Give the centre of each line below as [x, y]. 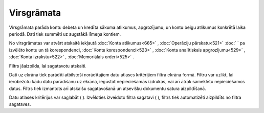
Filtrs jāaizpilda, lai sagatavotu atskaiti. [48, 66]
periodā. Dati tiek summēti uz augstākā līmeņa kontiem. [65, 34]
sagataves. [20, 104]
